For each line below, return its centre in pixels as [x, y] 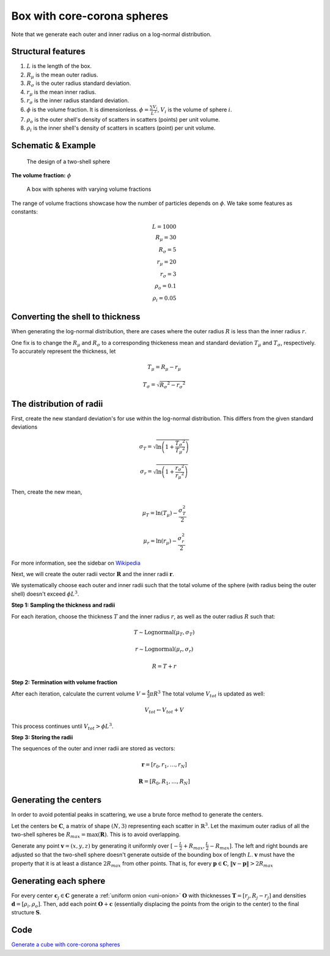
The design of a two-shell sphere [68, 161]
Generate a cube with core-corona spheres [66, 944]
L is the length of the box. [59, 66]
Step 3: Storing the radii [42, 738]
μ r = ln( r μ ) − [160, 542]
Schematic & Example [53, 145]
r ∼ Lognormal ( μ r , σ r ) [164, 650]
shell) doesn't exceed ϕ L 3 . [45, 594]
